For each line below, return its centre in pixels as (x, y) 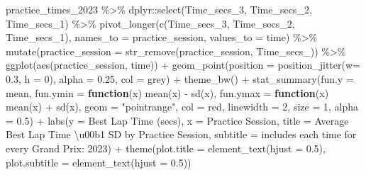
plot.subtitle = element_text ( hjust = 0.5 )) (99, 162)
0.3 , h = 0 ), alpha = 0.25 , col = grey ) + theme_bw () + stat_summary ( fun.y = (180, 78)
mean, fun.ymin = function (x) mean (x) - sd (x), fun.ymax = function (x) (167, 92)
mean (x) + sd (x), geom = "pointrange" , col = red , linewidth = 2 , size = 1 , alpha (182, 107)
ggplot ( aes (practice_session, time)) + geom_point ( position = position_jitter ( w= (183, 65)
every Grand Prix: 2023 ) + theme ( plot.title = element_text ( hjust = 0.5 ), (166, 148)
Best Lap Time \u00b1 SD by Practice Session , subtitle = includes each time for (181, 134)
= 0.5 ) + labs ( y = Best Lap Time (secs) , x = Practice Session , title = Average (177, 120)
